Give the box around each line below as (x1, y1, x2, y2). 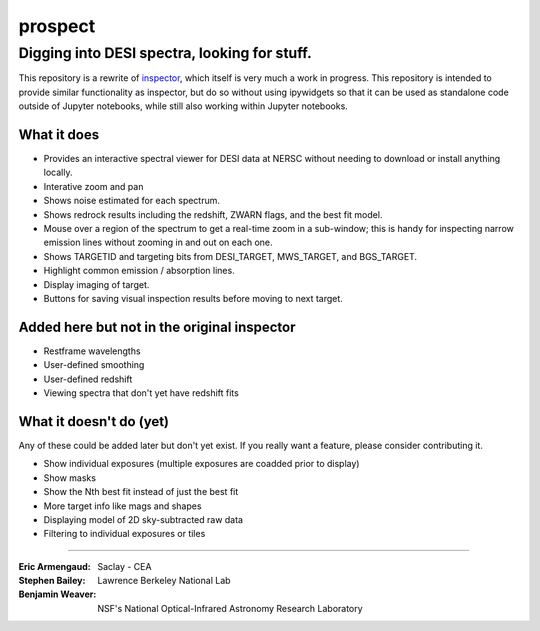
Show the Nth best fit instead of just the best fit (43, 486, 239, 498)
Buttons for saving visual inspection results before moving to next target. (43, 292, 344, 304)
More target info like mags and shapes (43, 500, 202, 512)
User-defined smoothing (43, 359, 145, 371)
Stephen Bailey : (18, 575, 86, 587)
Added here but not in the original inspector (18, 318, 296, 335)
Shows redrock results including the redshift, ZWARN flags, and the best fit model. (43, 208, 383, 220)
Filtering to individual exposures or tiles (43, 528, 206, 540)
